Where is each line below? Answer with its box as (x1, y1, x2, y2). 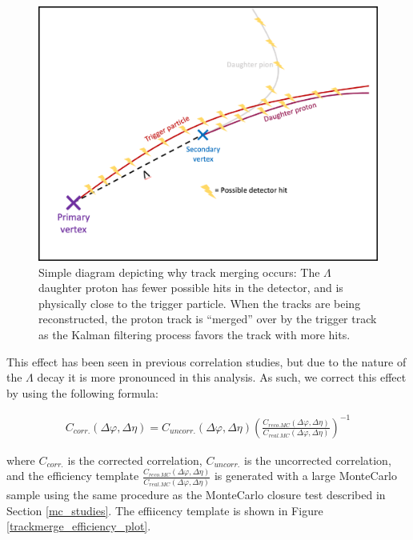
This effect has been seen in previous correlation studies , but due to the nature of (6, 353, 407, 370)
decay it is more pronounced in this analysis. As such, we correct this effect (37, 369, 407, 386)
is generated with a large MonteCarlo (214, 467, 398, 484)
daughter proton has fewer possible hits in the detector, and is (38, 279, 343, 296)
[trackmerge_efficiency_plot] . (6, 518, 151, 534)
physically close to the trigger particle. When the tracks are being (38, 294, 361, 311)
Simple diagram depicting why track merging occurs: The (38, 263, 320, 280)
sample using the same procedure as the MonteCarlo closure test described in (6, 486, 386, 503)
